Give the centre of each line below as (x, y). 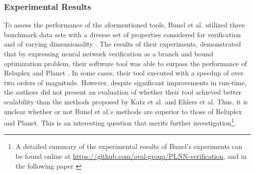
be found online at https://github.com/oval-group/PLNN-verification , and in (131, 156)
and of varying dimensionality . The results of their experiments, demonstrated (123, 44)
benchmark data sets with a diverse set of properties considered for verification (122, 34)
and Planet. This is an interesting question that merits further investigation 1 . (120, 122)
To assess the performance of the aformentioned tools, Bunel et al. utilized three (125, 25)
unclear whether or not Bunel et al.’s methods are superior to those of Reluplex (123, 111)
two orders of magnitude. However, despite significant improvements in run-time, (125, 82)
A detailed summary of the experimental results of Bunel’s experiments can (129, 146)
